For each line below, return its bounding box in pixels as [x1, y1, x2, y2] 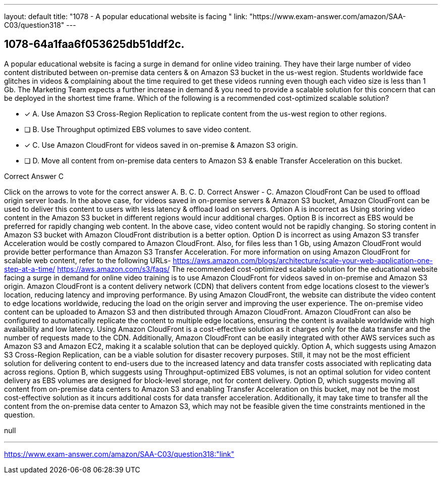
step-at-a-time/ [4, 264, 56, 273]
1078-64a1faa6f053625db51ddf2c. [4, 38, 185, 51]
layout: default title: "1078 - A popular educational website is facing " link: [4, 12, 248, 21]
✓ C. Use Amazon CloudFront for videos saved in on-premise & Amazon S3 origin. [24, 140, 298, 149]
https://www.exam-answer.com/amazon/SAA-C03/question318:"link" [4, 449, 235, 458]
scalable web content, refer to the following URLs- [4, 256, 171, 265]
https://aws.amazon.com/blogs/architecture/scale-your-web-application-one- [173, 256, 433, 265]
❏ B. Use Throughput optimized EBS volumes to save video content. [24, 125, 251, 134]
